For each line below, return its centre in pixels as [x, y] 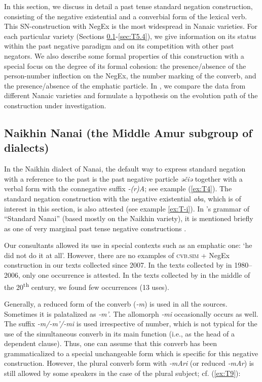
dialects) [27, 147]
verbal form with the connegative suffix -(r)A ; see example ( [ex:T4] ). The [118, 188]
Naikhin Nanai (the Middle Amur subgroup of [128, 132]
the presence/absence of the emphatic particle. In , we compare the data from [125, 85]
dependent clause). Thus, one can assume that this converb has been [111, 343]
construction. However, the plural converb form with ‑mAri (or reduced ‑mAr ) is [129, 363]
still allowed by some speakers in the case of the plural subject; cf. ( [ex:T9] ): [122, 373]
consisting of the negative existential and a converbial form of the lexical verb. [126, 16]
